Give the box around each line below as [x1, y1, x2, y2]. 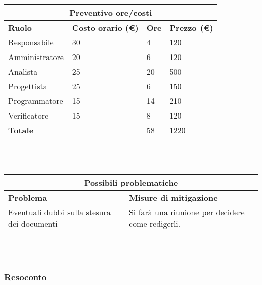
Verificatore [8, 109, 49, 121]
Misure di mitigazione [128, 192, 218, 204]
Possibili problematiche [84, 177, 178, 189]
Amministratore [8, 51, 64, 63]
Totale [8, 124, 34, 136]
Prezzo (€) [169, 22, 213, 33]
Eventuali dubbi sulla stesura [8, 206, 111, 218]
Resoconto [4, 271, 47, 283]
